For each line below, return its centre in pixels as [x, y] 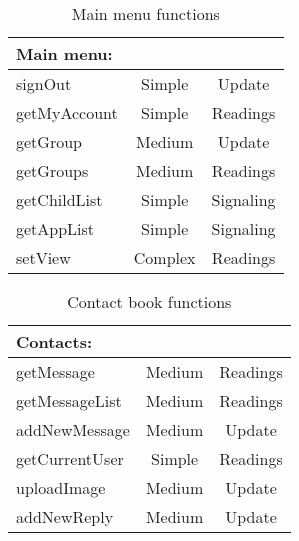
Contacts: [54, 341]
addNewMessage [73, 429]
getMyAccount [67, 112]
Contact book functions [149, 301]
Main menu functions [145, 13]
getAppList [55, 228]
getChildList [59, 199]
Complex [164, 257]
